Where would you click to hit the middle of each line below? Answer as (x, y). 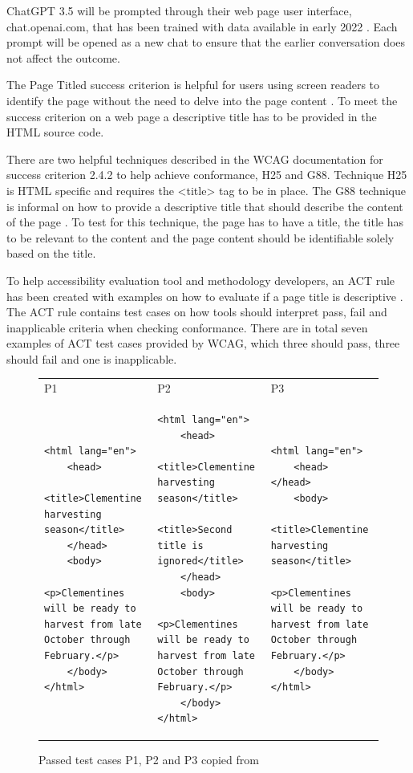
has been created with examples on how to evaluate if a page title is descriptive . (205, 296)
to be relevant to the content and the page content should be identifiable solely (200, 237)
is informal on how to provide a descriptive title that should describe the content (205, 206)
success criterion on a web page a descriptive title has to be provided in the (192, 116)
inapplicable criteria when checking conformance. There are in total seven (187, 327)
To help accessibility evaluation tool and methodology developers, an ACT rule (201, 280)
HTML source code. (55, 132)
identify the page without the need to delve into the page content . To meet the (202, 100)
